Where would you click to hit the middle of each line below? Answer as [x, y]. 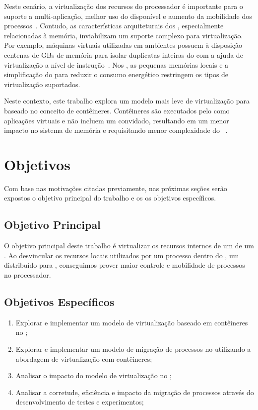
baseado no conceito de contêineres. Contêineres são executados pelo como [117, 110]
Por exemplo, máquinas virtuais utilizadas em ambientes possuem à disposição [123, 45]
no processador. [28, 275]
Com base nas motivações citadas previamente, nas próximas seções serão [116, 188]
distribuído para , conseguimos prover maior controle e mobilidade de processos [125, 265]
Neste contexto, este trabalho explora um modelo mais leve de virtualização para [127, 101]
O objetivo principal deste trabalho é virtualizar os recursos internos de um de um [129, 246]
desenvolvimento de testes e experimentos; [80, 402]
